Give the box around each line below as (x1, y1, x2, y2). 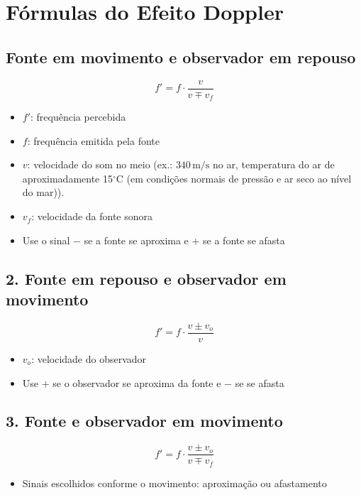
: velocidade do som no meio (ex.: (27, 157, 173, 172)
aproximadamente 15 (22, 170, 113, 185)
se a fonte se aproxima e (84, 232, 189, 247)
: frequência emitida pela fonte (27, 133, 160, 148)
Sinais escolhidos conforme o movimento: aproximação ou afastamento (22, 475, 327, 490)
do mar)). (22, 185, 65, 200)
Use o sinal (22, 232, 70, 247)
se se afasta (235, 375, 284, 390)
